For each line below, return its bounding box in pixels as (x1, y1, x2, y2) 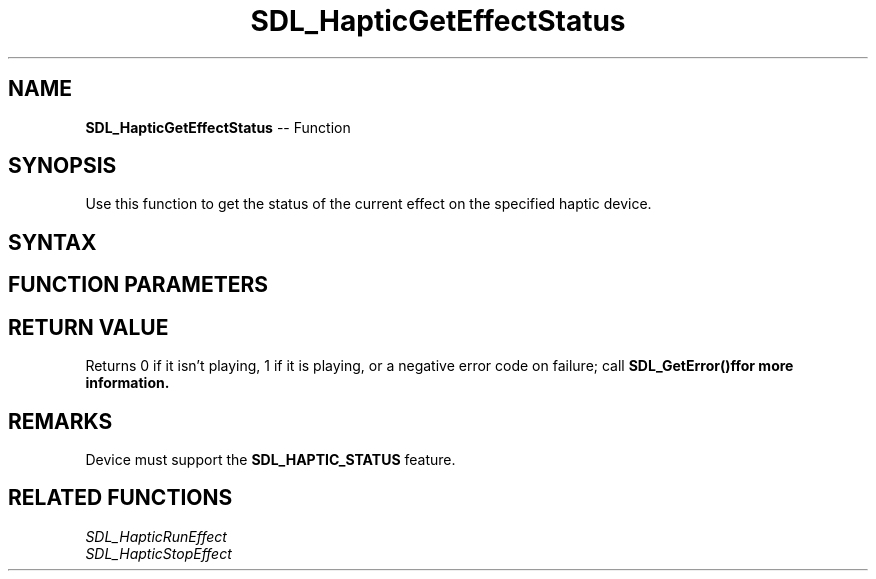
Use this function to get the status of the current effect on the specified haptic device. (85, 195, 652, 213)
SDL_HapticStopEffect (85, 544, 232, 562)
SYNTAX (8, 229, 97, 255)
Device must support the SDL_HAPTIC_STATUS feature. (85, 450, 456, 468)
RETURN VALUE (8, 314, 169, 340)
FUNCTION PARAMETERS (8, 272, 268, 298)
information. (85, 374, 170, 392)
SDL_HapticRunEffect (85, 527, 227, 545)
